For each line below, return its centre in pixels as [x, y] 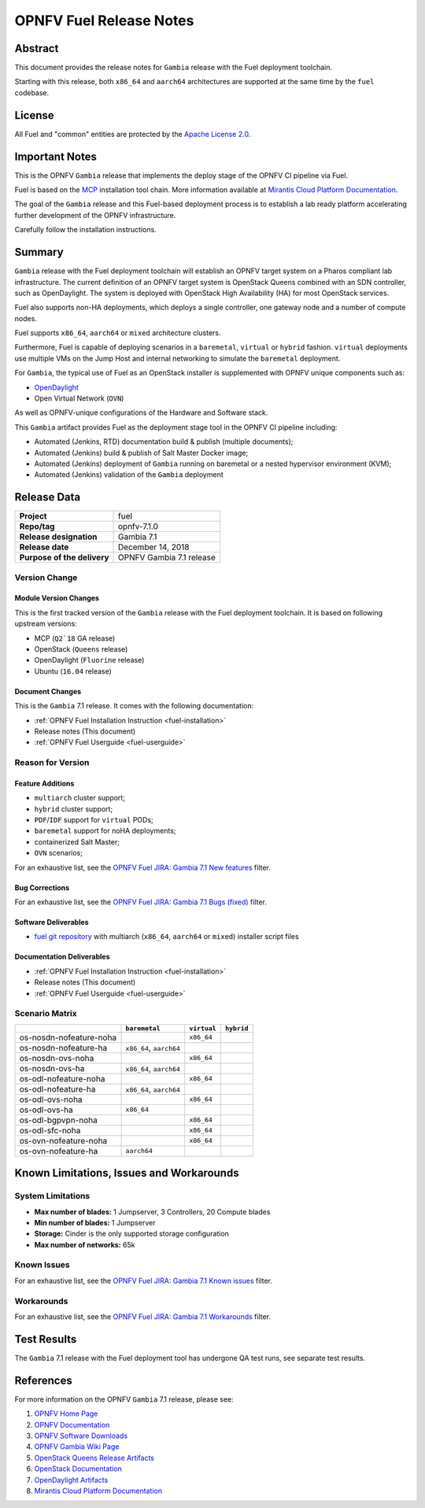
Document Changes [48, 691]
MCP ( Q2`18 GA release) [75, 638]
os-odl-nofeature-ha [57, 1088]
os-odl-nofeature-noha [62, 1078]
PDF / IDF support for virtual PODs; [94, 820]
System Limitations [52, 1196]
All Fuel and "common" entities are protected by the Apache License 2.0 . [133, 134]
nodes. [26, 318]
